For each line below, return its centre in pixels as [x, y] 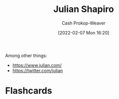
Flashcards [29, 91]
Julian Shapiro [84, 9]
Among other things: [26, 55]
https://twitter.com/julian [38, 70]
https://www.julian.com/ [37, 65]
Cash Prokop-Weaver [84, 23]
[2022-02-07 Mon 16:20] [84, 32]
